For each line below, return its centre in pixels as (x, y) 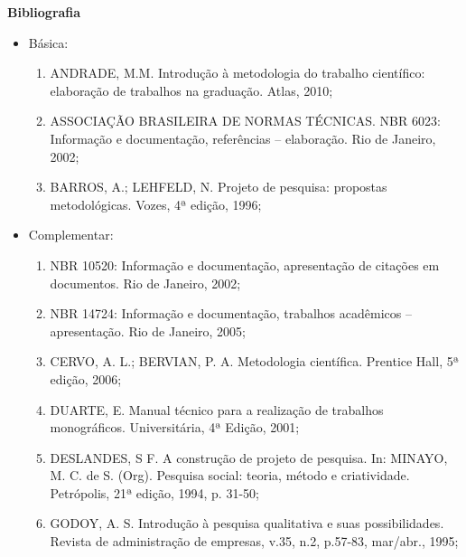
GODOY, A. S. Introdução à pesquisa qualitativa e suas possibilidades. (247, 523)
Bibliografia (44, 12)
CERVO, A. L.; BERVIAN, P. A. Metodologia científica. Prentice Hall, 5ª (254, 361)
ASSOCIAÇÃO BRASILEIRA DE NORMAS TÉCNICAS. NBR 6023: (245, 121)
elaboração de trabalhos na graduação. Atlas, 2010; (191, 90)
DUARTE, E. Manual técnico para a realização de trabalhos (217, 409)
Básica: (48, 42)
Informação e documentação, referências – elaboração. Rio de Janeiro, (243, 138)
